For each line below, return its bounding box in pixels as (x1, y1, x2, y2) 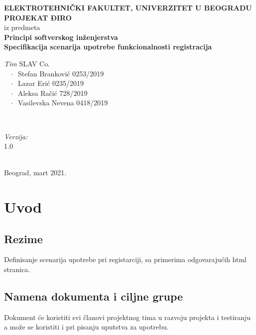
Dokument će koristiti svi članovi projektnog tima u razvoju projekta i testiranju (4, 312, 251, 322)
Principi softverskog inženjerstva (4, 31, 118, 42)
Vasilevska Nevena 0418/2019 (18, 97, 108, 108)
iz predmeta (4, 22, 40, 32)
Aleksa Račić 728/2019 (18, 87, 88, 98)
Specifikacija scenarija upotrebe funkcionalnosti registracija (4, 41, 212, 52)
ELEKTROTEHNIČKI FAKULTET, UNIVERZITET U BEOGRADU (4, 2, 252, 12)
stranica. (4, 264, 30, 275)
